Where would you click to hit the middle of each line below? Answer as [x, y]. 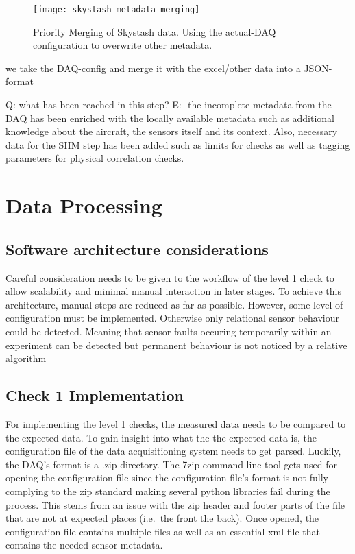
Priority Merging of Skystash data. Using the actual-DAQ [155, 31]
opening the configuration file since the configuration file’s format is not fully [167, 478]
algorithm [26, 358]
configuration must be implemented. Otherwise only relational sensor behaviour [173, 318]
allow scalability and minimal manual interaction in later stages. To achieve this [173, 291]
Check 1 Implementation [95, 395]
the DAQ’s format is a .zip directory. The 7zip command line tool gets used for [172, 464]
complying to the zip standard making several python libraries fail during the [168, 491]
